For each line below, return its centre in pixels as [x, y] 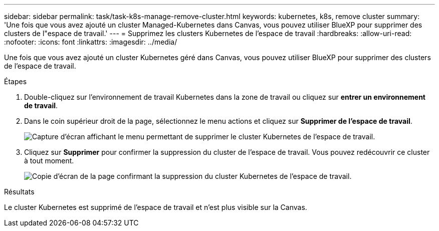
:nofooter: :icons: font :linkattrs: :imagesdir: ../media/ [91, 42]
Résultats [19, 192]
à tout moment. [49, 161]
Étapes [16, 81]
